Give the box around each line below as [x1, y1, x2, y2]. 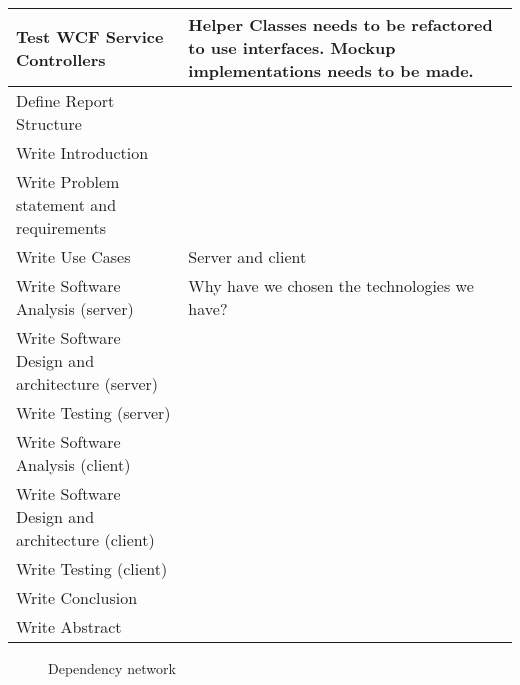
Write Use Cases [16, 245, 131, 268]
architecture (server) [16, 372, 159, 395]
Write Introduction [16, 141, 149, 164]
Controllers [16, 47, 106, 71]
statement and [16, 193, 117, 216]
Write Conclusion [16, 586, 138, 609]
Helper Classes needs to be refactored [188, 13, 493, 36]
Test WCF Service [16, 24, 164, 48]
